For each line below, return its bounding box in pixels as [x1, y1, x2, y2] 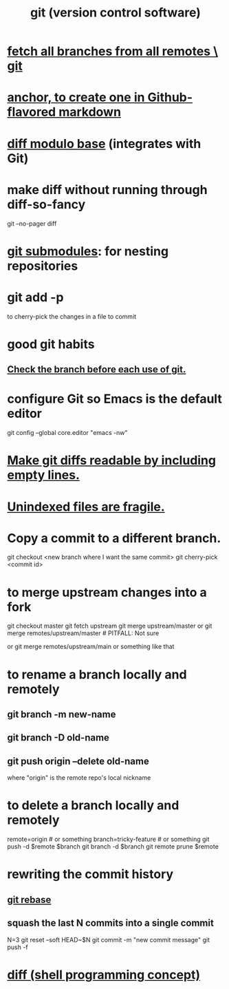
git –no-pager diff [7, 219, 57, 228]
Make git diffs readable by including [7, 453, 217, 469]
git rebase [7, 893, 52, 906]
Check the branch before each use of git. [7, 363, 186, 376]
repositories [7, 258, 78, 273]
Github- [147, 89, 193, 105]
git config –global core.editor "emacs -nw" [7, 429, 128, 437]
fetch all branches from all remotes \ [7, 43, 219, 59]
